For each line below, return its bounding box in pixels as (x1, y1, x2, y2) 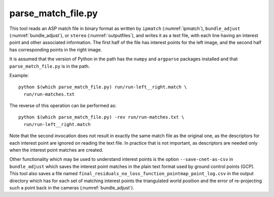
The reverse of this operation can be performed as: (9, 103, 117, 109)
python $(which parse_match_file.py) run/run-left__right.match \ (18, 84, 187, 90)
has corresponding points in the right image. (9, 46, 102, 53)
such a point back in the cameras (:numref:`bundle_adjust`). (9, 184, 134, 190)
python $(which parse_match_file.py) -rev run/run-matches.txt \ (18, 114, 185, 120)
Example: (9, 72, 29, 78)
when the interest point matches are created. (9, 147, 104, 153)
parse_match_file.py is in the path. (9, 63, 90, 69)
